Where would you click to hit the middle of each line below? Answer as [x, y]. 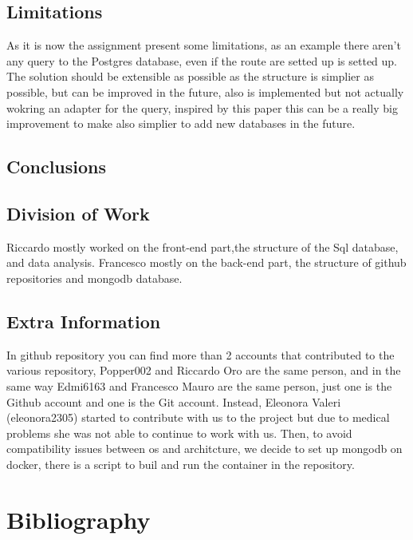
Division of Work [78, 213]
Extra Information [84, 321]
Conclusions [57, 167]
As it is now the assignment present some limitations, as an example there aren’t [204, 45]
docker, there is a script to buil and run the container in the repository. [181, 464]
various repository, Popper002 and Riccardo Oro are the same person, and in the [204, 370]
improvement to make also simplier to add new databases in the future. [181, 123]
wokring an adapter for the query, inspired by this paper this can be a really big [202, 107]
